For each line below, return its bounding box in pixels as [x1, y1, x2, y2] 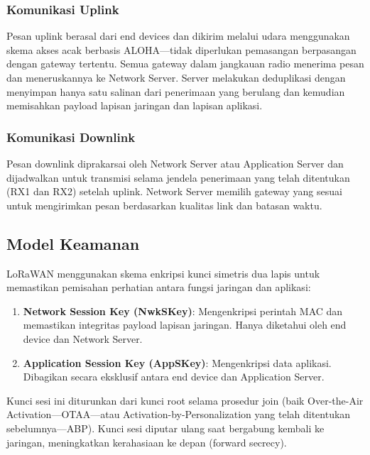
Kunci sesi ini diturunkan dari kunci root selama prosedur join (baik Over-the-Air [6, 393, 364, 407]
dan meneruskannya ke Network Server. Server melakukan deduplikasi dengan [6, 70, 346, 84]
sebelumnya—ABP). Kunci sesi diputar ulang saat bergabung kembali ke [6, 420, 325, 435]
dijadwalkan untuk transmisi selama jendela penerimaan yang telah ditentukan [6, 170, 350, 185]
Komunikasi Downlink [6, 128, 136, 146]
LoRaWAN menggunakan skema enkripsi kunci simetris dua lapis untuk [6, 265, 320, 280]
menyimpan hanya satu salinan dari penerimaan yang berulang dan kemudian [6, 84, 345, 99]
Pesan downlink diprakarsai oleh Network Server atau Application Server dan [6, 156, 344, 170]
